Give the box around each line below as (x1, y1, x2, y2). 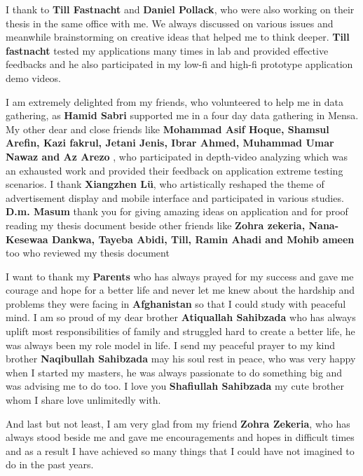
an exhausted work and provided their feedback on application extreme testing (6, 163, 343, 177)
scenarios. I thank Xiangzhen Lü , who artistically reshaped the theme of (6, 177, 324, 191)
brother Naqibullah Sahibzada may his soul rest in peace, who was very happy (6, 351, 356, 366)
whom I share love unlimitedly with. (6, 393, 161, 407)
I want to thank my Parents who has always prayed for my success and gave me (6, 268, 354, 283)
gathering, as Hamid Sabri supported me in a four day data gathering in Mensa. (6, 108, 359, 123)
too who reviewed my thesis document (6, 245, 170, 260)
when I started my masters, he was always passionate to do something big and (6, 365, 343, 379)
